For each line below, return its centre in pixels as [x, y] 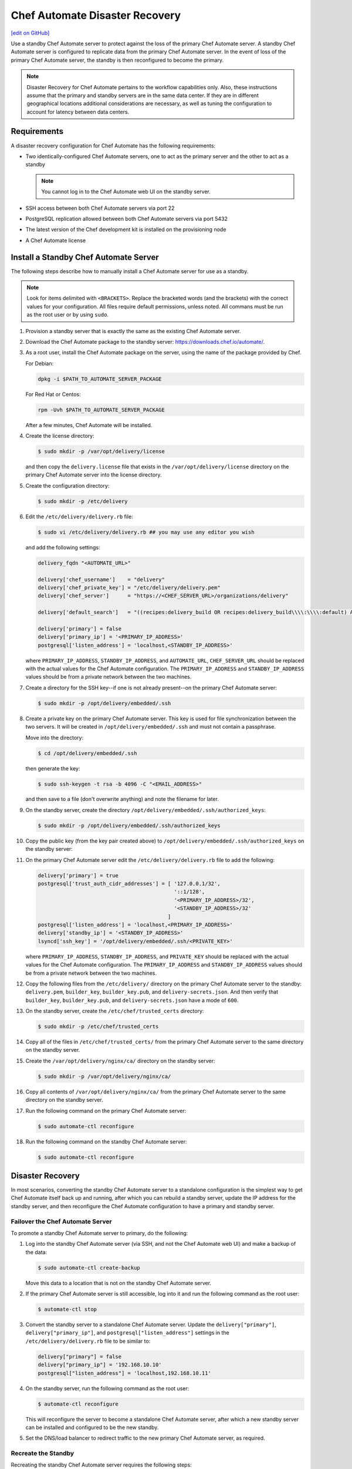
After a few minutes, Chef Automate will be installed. [89, 425]
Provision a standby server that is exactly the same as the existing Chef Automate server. [133, 331]
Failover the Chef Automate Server [61, 1221]
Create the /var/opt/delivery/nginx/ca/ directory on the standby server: [120, 1061]
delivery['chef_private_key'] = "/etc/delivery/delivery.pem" [129, 587]
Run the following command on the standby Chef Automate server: [106, 1141]
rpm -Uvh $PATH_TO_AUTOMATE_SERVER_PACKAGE [101, 410]
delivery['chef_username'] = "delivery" [101, 579]
